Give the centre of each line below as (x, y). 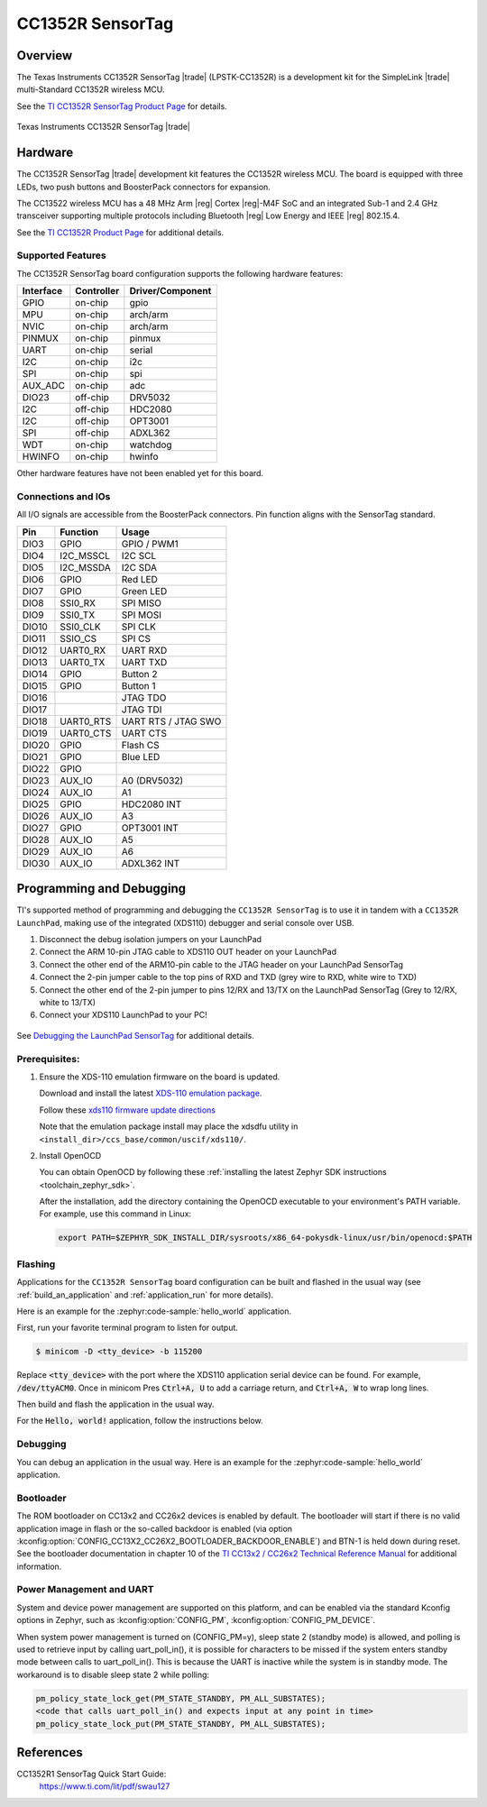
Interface (42, 291)
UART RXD (144, 650)
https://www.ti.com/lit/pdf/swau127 (105, 1786)
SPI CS (136, 638)
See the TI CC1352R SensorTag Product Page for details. (122, 106)
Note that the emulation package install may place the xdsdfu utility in (169, 1126)
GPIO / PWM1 (150, 544)
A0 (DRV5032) (152, 780)
